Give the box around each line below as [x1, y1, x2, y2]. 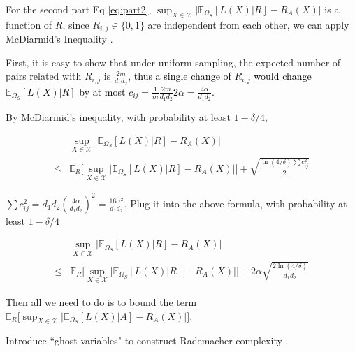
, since [62, 17, 89, 31]
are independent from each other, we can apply [147, 17, 349, 31]
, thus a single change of [128, 68, 231, 83]
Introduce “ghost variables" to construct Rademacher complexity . [6, 333, 289, 348]
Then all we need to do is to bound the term [6, 294, 197, 309]
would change [254, 68, 312, 83]
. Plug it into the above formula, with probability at [124, 196, 347, 210]
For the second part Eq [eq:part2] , [6, 2, 152, 16]
